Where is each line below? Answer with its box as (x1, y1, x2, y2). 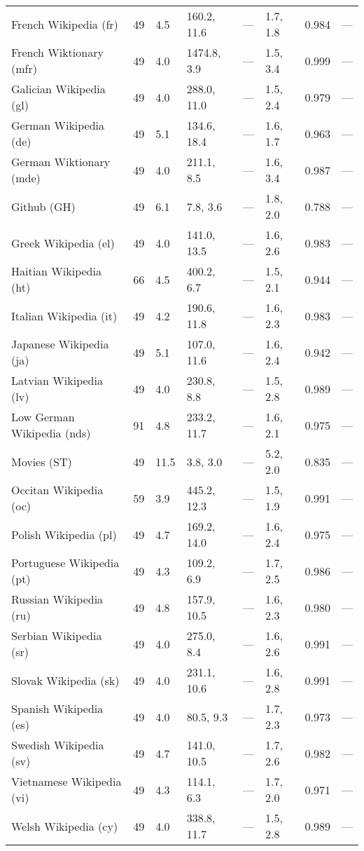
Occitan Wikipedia (11, 482, 104, 498)
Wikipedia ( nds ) (11, 425, 91, 441)
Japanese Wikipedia (11, 336, 109, 352)
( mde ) (11, 170, 41, 186)
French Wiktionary (11, 44, 104, 60)
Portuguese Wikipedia (11, 554, 120, 571)
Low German (11, 409, 75, 425)
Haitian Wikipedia (11, 263, 101, 279)
